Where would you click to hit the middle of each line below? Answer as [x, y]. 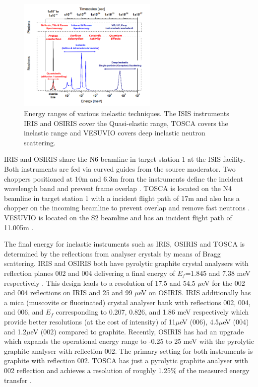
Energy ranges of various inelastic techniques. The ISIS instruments [127, 113]
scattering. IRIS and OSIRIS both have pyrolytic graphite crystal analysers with [126, 263]
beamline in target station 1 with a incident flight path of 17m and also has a [122, 198]
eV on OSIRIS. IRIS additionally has [195, 292]
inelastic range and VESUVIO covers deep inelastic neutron [115, 133]
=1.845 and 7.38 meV [218, 273]
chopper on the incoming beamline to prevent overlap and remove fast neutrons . [127, 208]
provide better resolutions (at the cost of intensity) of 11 [90, 321]
